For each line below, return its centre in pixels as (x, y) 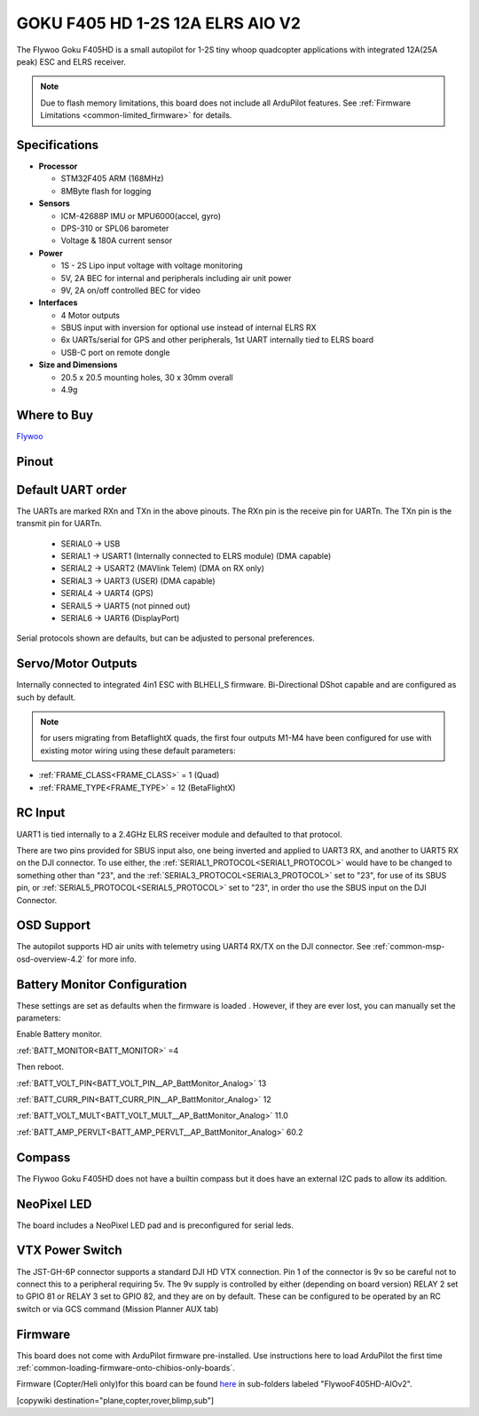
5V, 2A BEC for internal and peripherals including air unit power (176, 278)
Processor (58, 166)
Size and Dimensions (78, 365)
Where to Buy (55, 415)
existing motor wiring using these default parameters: (138, 751)
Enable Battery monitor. (59, 1034)
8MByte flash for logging (106, 191)
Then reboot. (40, 1067)
